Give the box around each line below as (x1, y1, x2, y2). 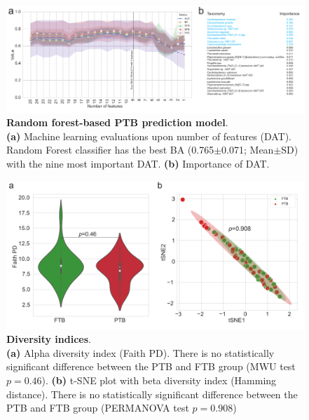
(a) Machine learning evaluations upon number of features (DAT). (6, 128, 292, 143)
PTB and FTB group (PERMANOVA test (6, 400, 189, 415)
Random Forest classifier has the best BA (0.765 (6, 142, 214, 157)
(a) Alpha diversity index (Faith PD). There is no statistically (6, 345, 275, 360)
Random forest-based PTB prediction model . (6, 115, 228, 130)
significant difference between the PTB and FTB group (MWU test (6, 359, 296, 374)
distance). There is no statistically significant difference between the (6, 386, 298, 401)
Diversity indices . (6, 332, 91, 346)
